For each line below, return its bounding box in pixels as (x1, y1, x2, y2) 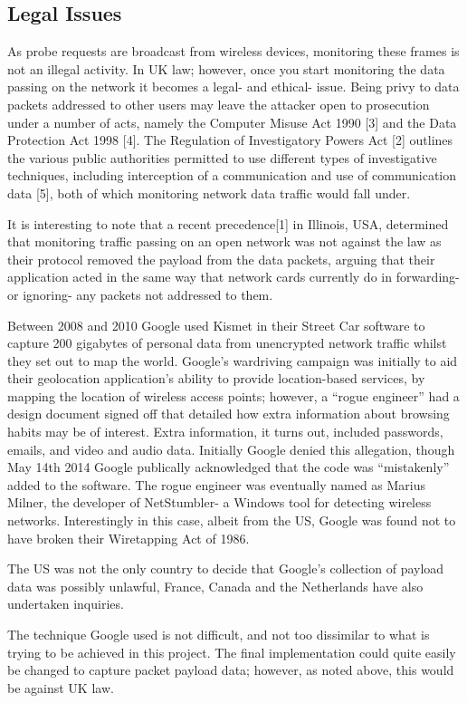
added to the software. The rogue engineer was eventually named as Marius (7, 475, 426, 494)
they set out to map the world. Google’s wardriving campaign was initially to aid (7, 351, 458, 370)
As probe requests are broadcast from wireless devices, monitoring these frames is (7, 42, 460, 61)
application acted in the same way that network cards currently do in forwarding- (7, 267, 460, 286)
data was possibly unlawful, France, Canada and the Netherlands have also (7, 576, 424, 595)
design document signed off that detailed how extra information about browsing (7, 404, 450, 423)
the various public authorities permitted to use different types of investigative (7, 148, 437, 167)
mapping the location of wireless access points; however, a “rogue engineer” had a (7, 386, 460, 405)
